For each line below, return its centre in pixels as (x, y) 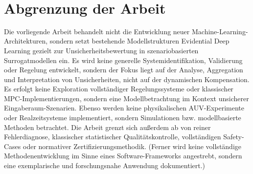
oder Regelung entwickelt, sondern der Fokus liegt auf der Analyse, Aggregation (124, 70)
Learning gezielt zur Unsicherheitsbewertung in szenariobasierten (101, 50)
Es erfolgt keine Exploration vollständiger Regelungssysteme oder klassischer (119, 89)
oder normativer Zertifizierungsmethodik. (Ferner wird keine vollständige (132, 146)
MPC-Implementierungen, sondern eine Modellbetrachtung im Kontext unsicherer (126, 98)
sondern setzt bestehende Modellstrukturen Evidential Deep (139, 41)
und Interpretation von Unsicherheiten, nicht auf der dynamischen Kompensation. (127, 79)
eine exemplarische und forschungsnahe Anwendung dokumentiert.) (105, 165)
